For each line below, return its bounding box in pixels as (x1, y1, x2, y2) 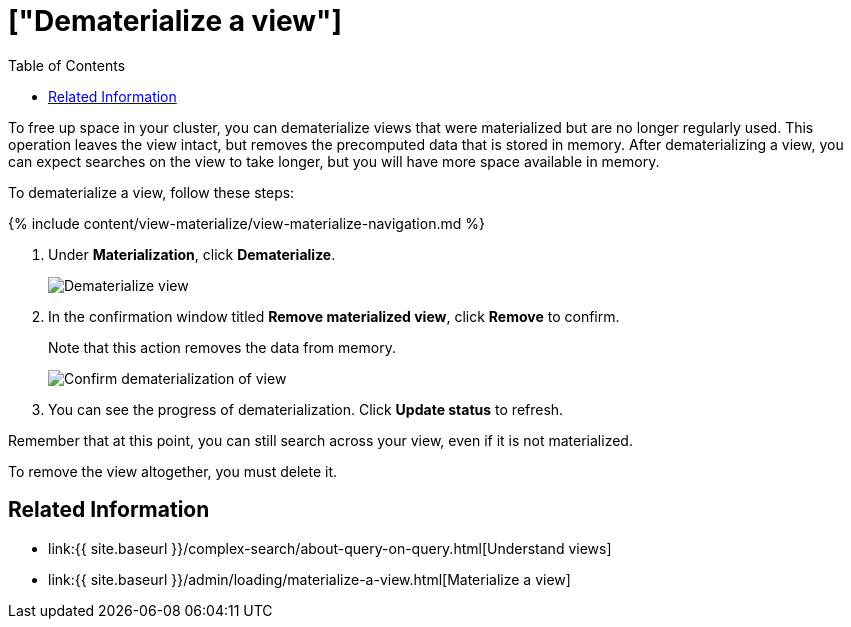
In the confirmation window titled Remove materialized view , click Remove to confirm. (48, 307, 620, 325)
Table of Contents (8, 56, 126, 74)
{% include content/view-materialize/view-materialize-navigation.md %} (8, 214, 485, 232)
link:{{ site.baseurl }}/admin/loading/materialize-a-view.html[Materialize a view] (48, 570, 571, 588)
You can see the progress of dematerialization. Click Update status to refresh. (48, 400, 564, 418)
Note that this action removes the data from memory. (48, 338, 396, 356)
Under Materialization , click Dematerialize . (48, 245, 336, 263)
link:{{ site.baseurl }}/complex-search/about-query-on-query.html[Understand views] (48, 539, 612, 557)
